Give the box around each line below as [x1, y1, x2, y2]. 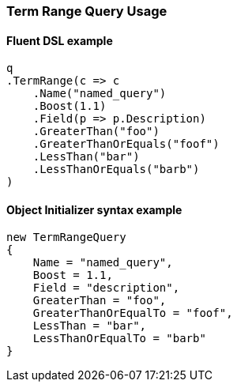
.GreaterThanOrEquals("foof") [32, 137, 220, 151]
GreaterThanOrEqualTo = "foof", [32, 307, 233, 320]
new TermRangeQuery [6, 231, 126, 244]
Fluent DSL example [6, 33, 113, 47]
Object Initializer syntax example [6, 202, 182, 217]
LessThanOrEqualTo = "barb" [32, 332, 206, 345]
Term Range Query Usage [6, 3, 167, 19]
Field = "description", [32, 281, 180, 295]
